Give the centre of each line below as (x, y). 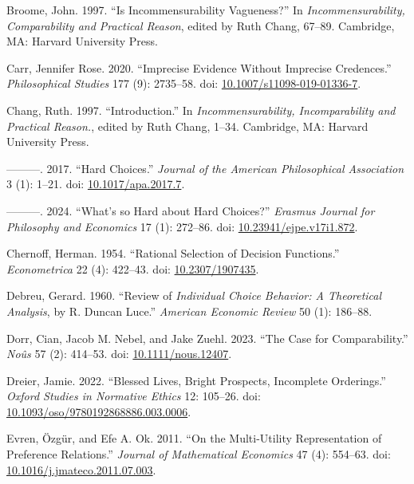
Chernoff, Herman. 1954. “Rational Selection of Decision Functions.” (173, 253)
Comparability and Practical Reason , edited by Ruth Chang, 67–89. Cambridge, (201, 25)
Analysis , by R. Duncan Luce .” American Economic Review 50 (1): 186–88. (189, 311)
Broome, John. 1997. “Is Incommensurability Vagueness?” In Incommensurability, (206, 10)
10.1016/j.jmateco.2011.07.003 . (81, 469)
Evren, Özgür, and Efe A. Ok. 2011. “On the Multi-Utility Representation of (194, 438)
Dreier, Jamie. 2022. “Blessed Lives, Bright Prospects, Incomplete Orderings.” (196, 380)
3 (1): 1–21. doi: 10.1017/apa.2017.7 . (96, 184)
